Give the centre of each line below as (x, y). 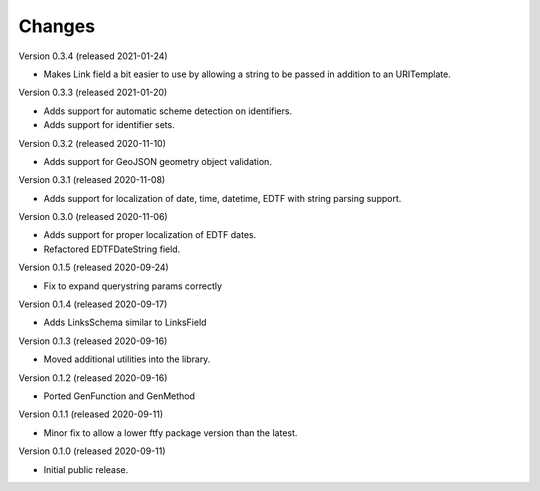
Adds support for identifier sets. (109, 125)
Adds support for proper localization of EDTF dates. (150, 235)
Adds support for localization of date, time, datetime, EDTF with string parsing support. (222, 198)
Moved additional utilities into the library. (127, 359)
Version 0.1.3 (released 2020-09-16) (93, 341)
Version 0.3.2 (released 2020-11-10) (92, 143)
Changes (56, 26)
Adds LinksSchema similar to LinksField (125, 322)
